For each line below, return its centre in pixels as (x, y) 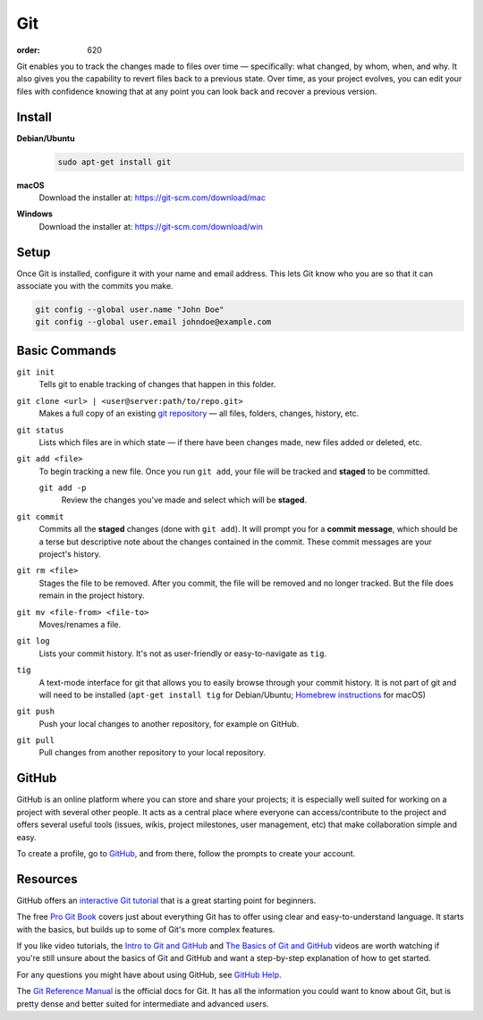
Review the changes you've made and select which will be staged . (184, 500)
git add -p (63, 488)
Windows (34, 214)
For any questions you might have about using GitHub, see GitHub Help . (149, 974)
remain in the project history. (92, 595)
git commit (40, 517)
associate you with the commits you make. (95, 286)
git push (36, 712)
